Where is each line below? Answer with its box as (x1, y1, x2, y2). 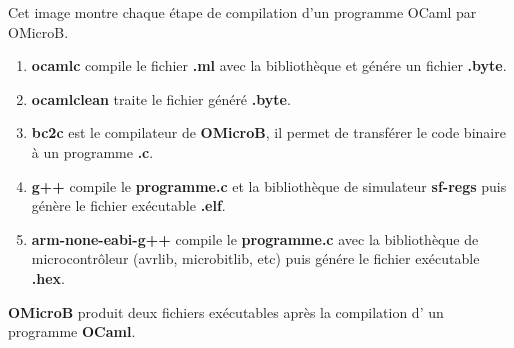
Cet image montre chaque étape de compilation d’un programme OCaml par (8, 2, 477, 22)
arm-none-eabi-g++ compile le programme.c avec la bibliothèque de (31, 228, 479, 249)
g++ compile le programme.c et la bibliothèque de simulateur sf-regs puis (31, 175, 507, 196)
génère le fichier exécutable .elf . (31, 195, 226, 216)
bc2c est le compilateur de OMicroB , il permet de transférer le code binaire (31, 122, 506, 143)
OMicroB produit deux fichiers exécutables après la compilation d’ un (8, 301, 444, 322)
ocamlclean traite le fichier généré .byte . (31, 88, 291, 109)
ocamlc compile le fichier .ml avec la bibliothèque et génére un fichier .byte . (31, 55, 507, 76)
